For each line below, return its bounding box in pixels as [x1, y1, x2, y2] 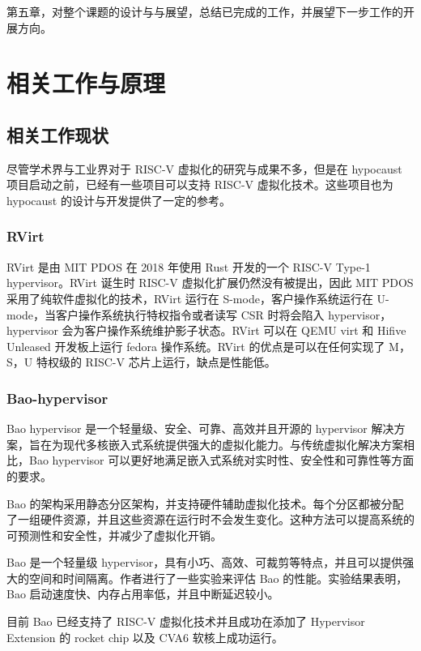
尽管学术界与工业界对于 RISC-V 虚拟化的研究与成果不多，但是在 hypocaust [6, 160, 402, 177]
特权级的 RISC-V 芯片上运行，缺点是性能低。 [36, 353, 276, 370]
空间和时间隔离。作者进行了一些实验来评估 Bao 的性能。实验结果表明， [28, 569, 408, 586]
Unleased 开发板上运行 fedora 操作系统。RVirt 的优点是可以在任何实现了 [6, 337, 385, 354]
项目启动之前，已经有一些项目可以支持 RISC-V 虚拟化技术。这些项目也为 [6, 176, 393, 193]
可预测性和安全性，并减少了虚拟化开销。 [6, 526, 222, 543]
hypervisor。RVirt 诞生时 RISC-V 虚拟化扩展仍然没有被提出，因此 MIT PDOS [6, 274, 414, 291]
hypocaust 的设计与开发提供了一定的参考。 [6, 191, 231, 208]
